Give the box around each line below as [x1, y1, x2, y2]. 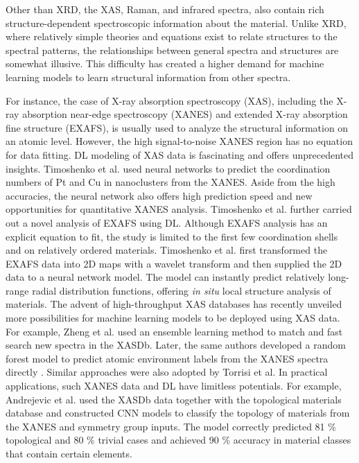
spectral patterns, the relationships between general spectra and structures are [6, 42, 339, 57]
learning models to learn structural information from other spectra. [6, 69, 291, 84]
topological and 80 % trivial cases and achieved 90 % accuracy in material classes [6, 433, 351, 447]
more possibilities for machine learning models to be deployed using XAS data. [6, 311, 340, 325]
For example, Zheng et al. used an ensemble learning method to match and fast [6, 324, 343, 338]
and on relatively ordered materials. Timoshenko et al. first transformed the [6, 243, 328, 257]
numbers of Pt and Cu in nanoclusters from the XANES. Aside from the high [6, 175, 335, 189]
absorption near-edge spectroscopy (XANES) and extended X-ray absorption [22, 107, 348, 121]
